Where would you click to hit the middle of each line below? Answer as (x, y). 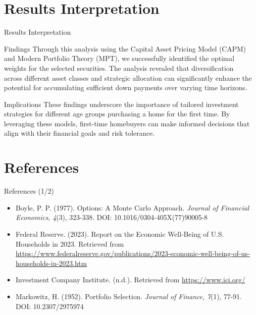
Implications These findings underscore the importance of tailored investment (121, 104)
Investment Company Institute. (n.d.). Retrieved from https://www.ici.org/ (130, 280)
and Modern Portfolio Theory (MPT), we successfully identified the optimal (119, 58)
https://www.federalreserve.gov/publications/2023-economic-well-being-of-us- (133, 253)
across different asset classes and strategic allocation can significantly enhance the (128, 78)
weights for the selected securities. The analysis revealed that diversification (119, 68)
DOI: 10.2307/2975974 (50, 306)
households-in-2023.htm (51, 263)
